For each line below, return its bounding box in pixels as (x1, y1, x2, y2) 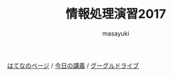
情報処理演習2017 (65, 6, 167, 22)
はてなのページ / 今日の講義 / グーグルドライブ (7, 61, 139, 69)
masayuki (102, 29, 130, 38)
